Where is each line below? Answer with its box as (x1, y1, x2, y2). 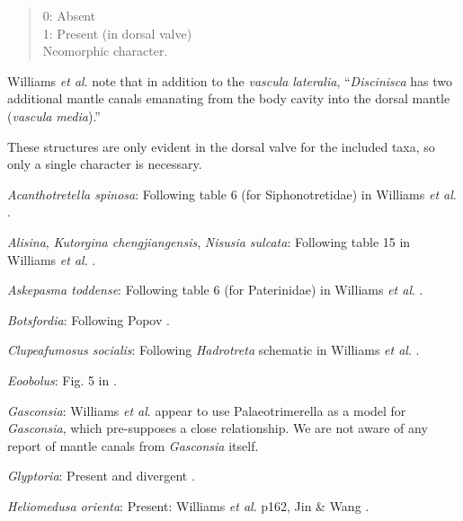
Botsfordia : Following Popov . (7, 310, 170, 329)
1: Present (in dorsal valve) (42, 23, 192, 42)
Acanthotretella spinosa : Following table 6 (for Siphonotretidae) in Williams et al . (7, 184, 457, 203)
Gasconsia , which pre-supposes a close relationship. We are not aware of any (7, 419, 428, 437)
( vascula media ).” (7, 106, 101, 125)
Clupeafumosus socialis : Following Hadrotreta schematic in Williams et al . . (7, 340, 420, 359)
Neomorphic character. (42, 41, 168, 60)
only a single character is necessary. (7, 155, 202, 173)
